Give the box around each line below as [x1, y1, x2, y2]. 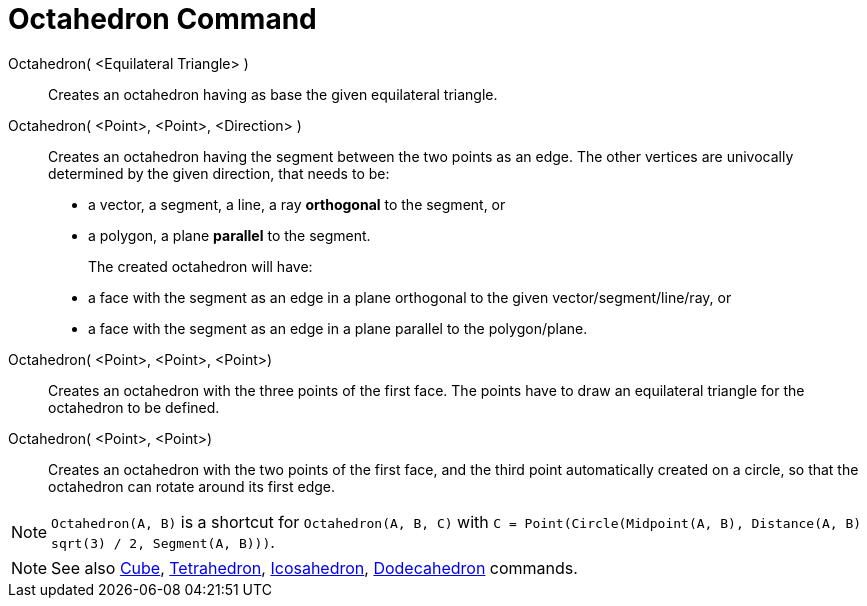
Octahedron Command [8, 2, 317, 36]
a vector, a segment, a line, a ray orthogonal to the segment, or [88, 195, 506, 213]
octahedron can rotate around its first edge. [48, 477, 336, 495]
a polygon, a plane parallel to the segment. [88, 226, 371, 244]
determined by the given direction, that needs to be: [48, 164, 390, 182]
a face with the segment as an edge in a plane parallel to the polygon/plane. [88, 319, 588, 337]
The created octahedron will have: [88, 257, 313, 275]
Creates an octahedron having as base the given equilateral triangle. [48, 85, 498, 103]
